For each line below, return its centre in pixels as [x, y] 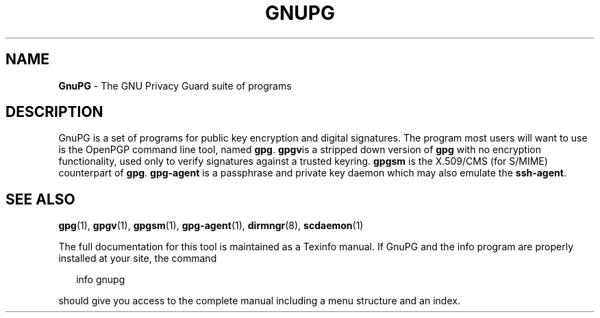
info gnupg [101, 280]
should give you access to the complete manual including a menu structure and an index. [259, 301]
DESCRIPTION [54, 112]
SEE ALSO [40, 199]
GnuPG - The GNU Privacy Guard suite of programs [175, 85]
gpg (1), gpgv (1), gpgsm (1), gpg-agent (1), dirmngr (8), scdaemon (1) [211, 226]
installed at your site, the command [138, 259]
